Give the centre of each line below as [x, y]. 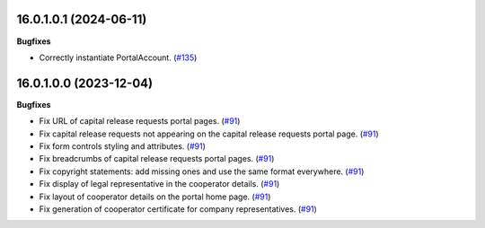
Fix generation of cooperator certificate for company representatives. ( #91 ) [178, 209]
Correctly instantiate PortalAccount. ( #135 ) [118, 57]
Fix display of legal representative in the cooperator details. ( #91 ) [159, 184]
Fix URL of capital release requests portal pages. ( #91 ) [140, 121]
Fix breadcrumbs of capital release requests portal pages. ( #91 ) [157, 159]
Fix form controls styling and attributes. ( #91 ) [122, 146]
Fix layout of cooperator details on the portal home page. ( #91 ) [155, 197]
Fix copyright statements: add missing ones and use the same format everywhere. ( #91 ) [202, 171]
